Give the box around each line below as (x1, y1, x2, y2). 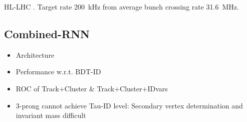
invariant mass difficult (16, 110, 86, 120)
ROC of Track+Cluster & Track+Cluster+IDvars (16, 83, 168, 93)
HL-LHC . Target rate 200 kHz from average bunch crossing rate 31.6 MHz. (4, 2, 239, 12)
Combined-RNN (4, 26, 90, 41)
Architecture (16, 49, 55, 60)
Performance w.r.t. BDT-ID (16, 66, 101, 77)
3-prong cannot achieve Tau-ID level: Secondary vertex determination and (16, 100, 243, 110)
